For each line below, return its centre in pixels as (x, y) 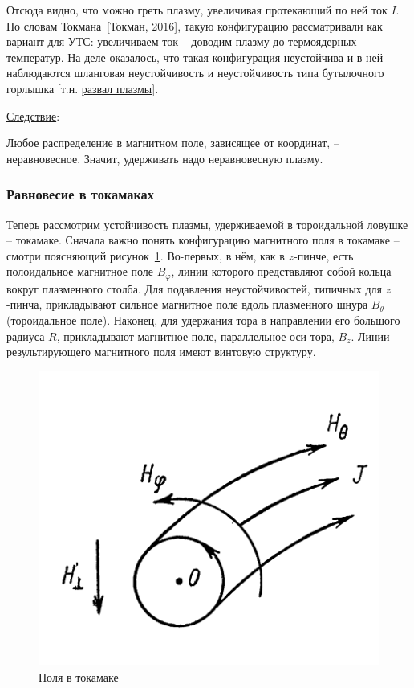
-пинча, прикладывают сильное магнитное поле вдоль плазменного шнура (187, 304)
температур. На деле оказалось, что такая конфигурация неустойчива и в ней (195, 57)
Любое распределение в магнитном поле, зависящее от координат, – (173, 143)
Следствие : (33, 115)
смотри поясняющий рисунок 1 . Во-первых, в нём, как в (146, 255)
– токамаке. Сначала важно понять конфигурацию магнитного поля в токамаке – (203, 240)
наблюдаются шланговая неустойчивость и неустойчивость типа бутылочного (195, 73)
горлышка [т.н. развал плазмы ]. (83, 88)
